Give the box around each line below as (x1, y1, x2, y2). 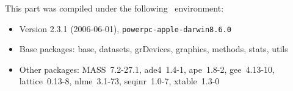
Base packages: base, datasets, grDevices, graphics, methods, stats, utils (19, 42, 288, 55)
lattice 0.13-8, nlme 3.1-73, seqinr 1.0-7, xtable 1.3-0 (19, 75, 220, 87)
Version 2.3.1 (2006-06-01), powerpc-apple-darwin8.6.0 (19, 22, 231, 35)
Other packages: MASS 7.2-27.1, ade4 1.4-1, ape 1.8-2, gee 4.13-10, (19, 62, 275, 75)
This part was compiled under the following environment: (5, 2, 224, 14)
